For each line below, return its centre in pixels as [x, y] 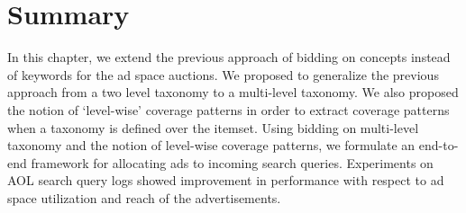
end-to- [439, 145]
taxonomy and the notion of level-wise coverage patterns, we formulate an [211, 145]
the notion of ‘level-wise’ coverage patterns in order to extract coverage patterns [228, 109]
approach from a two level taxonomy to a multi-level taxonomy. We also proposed [233, 92]
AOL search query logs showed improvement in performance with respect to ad [226, 180]
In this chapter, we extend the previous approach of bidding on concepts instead [229, 57]
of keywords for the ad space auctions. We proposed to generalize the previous [223, 74]
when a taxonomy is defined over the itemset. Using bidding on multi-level [213, 127]
